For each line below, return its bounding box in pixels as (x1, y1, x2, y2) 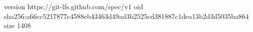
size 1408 (4, 20, 31, 31)
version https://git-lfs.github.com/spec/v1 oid (4, 1, 143, 11)
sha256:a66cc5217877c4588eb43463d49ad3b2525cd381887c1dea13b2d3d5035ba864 (4, 11, 249, 21)
